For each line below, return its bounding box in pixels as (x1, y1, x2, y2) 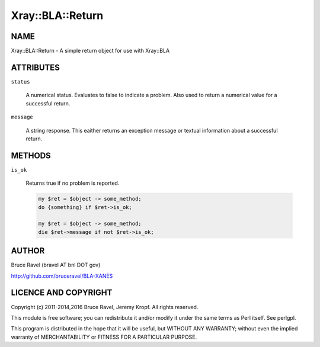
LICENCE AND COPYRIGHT (11, 288, 113, 298)
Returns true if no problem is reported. (25, 179, 120, 187)
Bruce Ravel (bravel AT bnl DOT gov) (11, 261, 101, 269)
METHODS (11, 150, 52, 160)
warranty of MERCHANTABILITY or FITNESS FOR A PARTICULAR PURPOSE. (11, 333, 197, 340)
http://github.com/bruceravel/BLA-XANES (11, 272, 113, 279)
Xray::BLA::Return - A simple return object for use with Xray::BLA (11, 47, 170, 54)
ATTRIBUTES (11, 62, 60, 72)
